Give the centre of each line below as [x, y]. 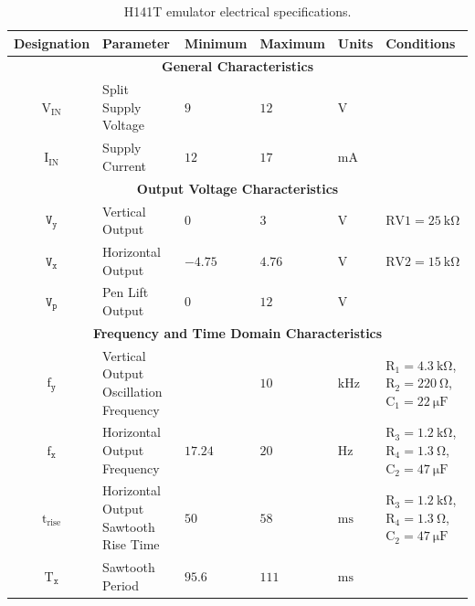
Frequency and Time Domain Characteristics [237, 332]
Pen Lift [126, 292]
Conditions [421, 43]
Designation [52, 43]
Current [125, 165]
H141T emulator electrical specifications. [237, 11]
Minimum [216, 43]
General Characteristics [237, 66]
